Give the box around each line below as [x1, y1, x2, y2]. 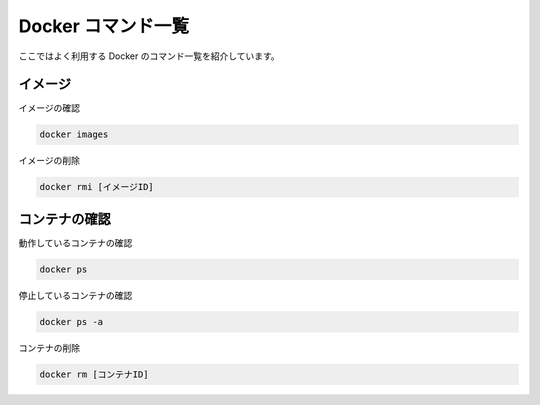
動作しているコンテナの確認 [18, 236, 133, 249]
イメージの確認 [18, 102, 80, 114]
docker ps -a [39, 316, 104, 327]
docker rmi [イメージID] [39, 181, 154, 193]
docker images [39, 129, 109, 140]
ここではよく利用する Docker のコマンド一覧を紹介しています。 [18, 50, 280, 62]
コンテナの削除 [18, 341, 80, 354]
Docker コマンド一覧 [18, 15, 190, 37]
